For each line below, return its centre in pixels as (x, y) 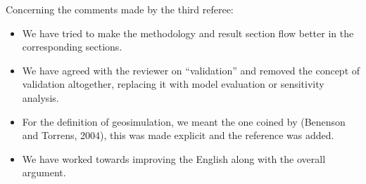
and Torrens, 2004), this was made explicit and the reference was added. (178, 135)
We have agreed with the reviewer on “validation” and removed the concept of (191, 70)
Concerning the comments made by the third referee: (120, 9)
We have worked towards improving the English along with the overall (174, 158)
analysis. (40, 97)
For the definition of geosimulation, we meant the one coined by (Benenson (184, 121)
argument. (44, 172)
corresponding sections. (72, 47)
